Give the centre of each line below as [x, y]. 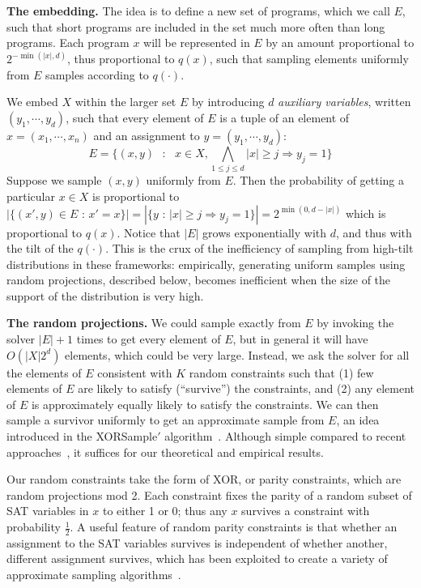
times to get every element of [149, 339]
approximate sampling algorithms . [94, 575]
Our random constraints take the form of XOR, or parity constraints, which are [204, 479]
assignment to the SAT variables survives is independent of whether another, [197, 542]
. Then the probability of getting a [319, 180]
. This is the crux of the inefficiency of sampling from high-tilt [259, 248]
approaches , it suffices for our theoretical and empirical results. [165, 452]
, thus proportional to [121, 59]
